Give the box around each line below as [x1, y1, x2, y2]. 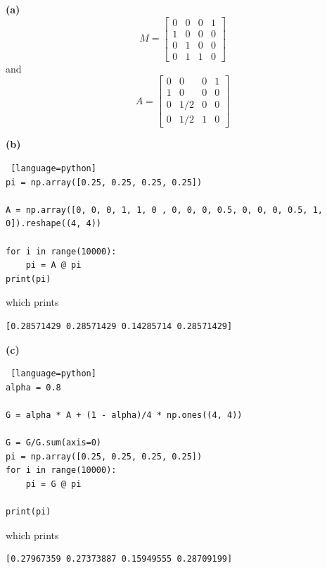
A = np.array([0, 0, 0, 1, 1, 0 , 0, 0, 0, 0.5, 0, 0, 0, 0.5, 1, [6, 204, 323, 215]
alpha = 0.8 [6, 382, 61, 393]
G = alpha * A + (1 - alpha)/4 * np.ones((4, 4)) [6, 409, 243, 420]
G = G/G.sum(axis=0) [6, 438, 102, 448]
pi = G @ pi [25, 479, 82, 489]
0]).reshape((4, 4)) [6, 218, 102, 229]
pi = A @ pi [25, 260, 82, 271]
